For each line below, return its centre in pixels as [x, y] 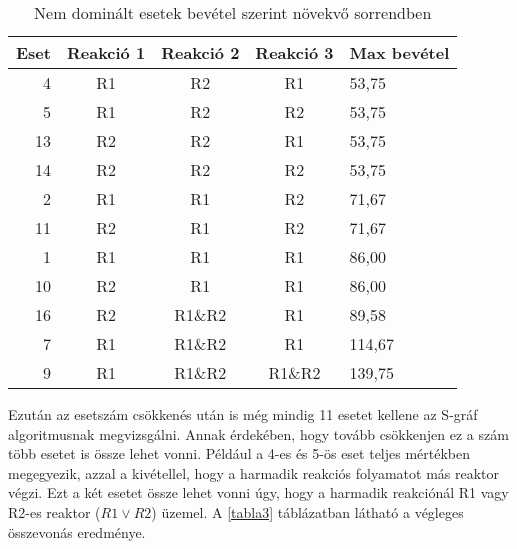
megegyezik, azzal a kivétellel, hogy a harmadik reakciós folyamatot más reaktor [254, 472]
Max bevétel [399, 52]
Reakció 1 [106, 52]
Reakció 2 [200, 52]
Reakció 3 [294, 52]
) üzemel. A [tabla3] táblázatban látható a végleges [307, 511]
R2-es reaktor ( [54, 511]
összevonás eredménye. [77, 531]
